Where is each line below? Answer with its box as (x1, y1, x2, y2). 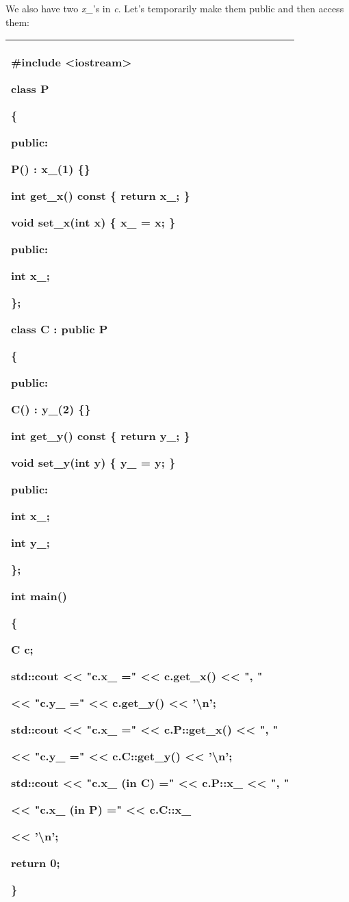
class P (11, 81, 49, 97)
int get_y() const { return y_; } (11, 428, 190, 444)
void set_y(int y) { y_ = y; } (11, 454, 176, 471)
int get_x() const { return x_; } (11, 188, 190, 204)
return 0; (11, 855, 60, 871)
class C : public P (11, 321, 108, 337)
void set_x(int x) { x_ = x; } (11, 214, 176, 231)
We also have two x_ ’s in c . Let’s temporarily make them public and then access (5, 1, 344, 15)
